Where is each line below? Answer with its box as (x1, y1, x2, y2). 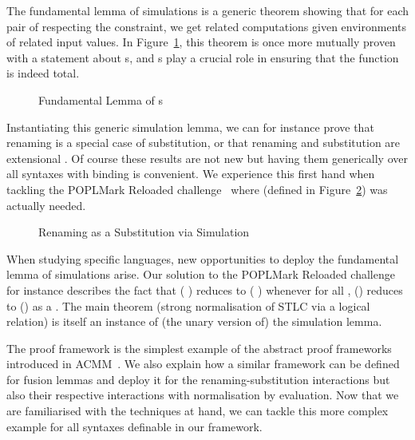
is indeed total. (6, 65, 80, 81)
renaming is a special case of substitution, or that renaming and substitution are (6, 134, 401, 151)
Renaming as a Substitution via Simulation (38, 224, 250, 240)
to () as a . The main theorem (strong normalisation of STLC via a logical (6, 297, 370, 314)
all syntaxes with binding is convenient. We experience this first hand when (6, 165, 375, 182)
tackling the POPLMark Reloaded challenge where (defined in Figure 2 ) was (6, 180, 388, 197)
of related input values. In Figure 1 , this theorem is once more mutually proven (6, 34, 396, 50)
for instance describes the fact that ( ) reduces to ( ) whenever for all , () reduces (6, 281, 403, 298)
